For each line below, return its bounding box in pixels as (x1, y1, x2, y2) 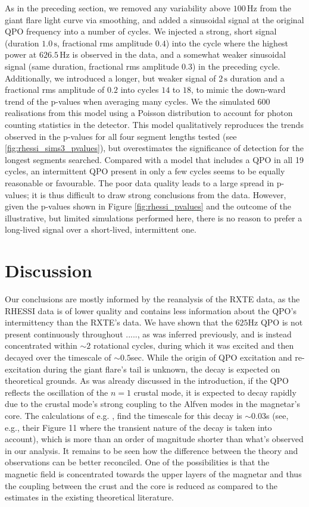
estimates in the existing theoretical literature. (5, 491, 174, 503)
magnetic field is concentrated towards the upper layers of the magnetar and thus (5, 467, 302, 480)
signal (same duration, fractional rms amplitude (5, 60, 179, 72)
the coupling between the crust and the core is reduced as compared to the (5, 479, 278, 492)
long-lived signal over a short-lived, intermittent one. (5, 223, 196, 236)
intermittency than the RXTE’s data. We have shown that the (5, 316, 233, 328)
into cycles (120, 83, 159, 96)
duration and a (230, 71, 285, 84)
